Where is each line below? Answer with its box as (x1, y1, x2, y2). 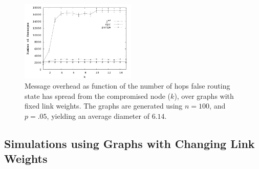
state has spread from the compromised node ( (25, 90, 171, 101)
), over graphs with (174, 90, 234, 101)
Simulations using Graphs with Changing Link (4, 135, 255, 151)
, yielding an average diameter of (47, 110, 149, 121)
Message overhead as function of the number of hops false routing (25, 80, 230, 91)
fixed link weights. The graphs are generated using (25, 100, 183, 111)
